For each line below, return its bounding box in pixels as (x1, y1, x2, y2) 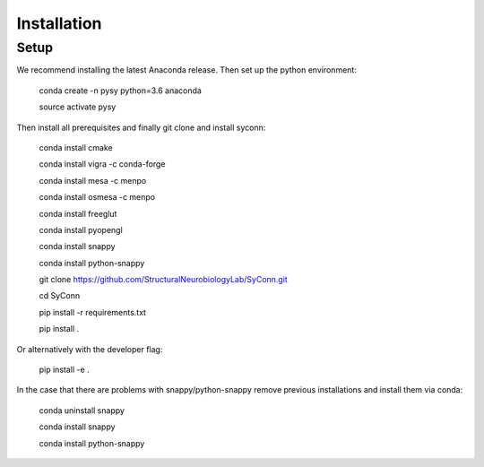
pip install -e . (39, 364, 90, 376)
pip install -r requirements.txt (39, 307, 147, 317)
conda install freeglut (39, 208, 117, 219)
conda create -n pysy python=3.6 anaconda (39, 85, 202, 96)
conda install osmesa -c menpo (39, 192, 156, 203)
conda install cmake (39, 142, 113, 152)
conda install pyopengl (39, 224, 123, 235)
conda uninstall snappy (39, 404, 125, 416)
